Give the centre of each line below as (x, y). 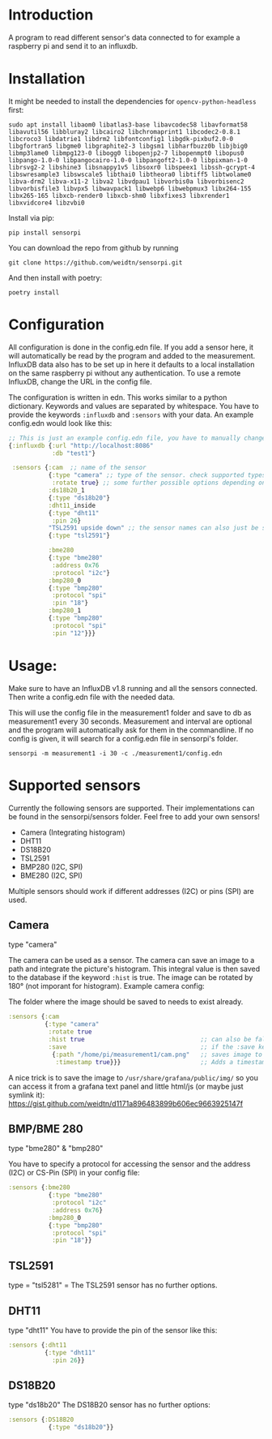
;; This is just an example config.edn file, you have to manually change (137, 438)
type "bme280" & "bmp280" (56, 1149)
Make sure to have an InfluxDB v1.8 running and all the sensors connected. (133, 688)
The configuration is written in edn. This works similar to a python (118, 397)
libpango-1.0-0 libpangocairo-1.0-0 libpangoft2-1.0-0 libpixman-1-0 (128, 160)
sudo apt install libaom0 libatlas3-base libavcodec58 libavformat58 (128, 125)
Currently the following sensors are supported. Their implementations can (132, 808)
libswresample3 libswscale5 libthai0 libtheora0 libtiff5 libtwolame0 (130, 174)
